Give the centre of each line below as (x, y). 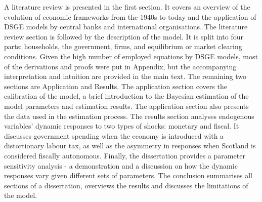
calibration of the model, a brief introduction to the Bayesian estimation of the (126, 96)
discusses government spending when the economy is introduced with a (114, 135)
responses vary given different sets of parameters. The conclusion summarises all (128, 175)
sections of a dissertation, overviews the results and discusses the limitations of (126, 185)
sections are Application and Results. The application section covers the (116, 86)
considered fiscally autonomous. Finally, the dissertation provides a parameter (125, 155)
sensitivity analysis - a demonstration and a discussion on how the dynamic (121, 165)
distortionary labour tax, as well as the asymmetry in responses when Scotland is (130, 146)
